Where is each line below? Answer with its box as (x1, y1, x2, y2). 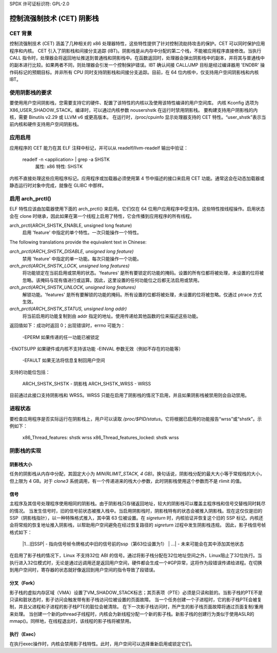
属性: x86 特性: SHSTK (35, 164, 83, 170)
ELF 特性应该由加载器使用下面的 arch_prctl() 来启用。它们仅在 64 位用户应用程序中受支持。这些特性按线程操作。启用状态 (9, 206, 265, 212)
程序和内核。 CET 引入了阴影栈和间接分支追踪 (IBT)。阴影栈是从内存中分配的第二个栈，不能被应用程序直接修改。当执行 (9, 48, 262, 54)
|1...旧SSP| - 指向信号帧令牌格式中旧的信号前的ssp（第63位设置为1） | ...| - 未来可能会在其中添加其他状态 (22, 541, 244, 547)
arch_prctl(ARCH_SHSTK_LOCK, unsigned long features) (9, 263, 130, 269)
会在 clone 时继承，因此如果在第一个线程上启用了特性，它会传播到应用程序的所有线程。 (9, 213, 195, 219)
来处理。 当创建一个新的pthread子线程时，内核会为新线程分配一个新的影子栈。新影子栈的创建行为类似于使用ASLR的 (9, 610, 254, 617)
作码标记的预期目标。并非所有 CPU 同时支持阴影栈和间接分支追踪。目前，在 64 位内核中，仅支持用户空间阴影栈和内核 (9, 69, 259, 75)
